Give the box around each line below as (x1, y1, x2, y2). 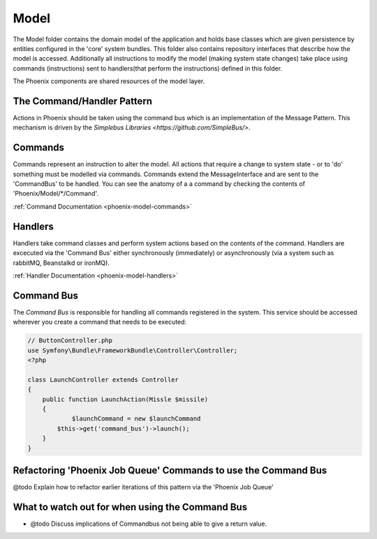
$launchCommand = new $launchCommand (71, 415, 201, 423)
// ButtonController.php (27, 336, 113, 345)
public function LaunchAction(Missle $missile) (42, 395, 209, 403)
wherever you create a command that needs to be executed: (13, 318, 187, 326)
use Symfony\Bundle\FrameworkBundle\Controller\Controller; (27, 346, 238, 354)
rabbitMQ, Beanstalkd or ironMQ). (13, 259, 110, 267)
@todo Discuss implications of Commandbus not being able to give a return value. (30, 519, 267, 528)
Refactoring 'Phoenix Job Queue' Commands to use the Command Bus (13, 464, 327, 476)
